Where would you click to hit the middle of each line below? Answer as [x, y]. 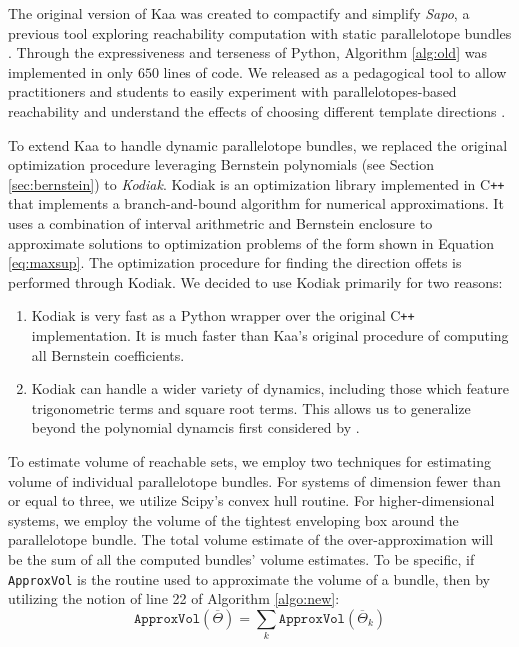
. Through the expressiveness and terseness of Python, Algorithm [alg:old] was [247, 52]
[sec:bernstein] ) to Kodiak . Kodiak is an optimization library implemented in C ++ [256, 183]
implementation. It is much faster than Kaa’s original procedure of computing [270, 335]
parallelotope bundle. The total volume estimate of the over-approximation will [251, 539]
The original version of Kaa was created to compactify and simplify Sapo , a [239, 13]
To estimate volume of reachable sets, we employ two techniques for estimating [249, 461]
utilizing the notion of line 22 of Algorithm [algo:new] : [174, 598]
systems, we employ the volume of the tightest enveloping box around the [233, 519]
